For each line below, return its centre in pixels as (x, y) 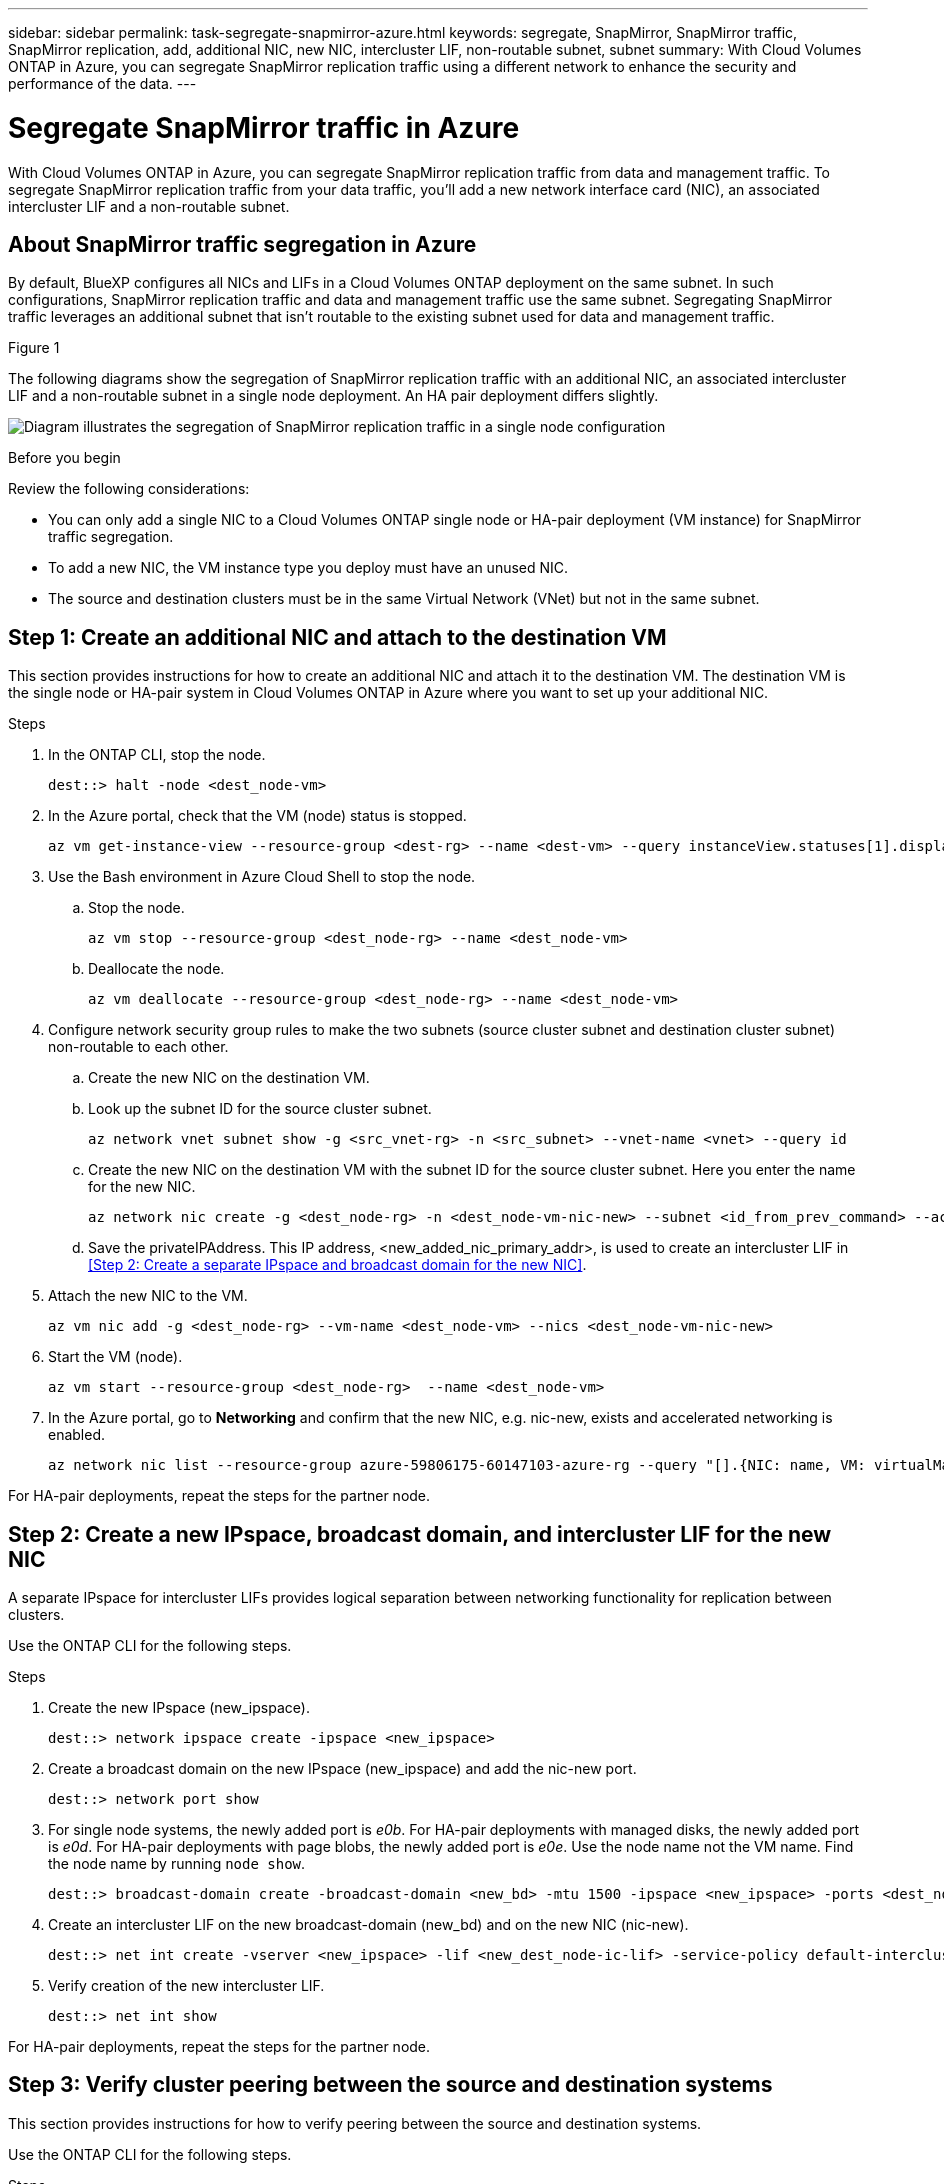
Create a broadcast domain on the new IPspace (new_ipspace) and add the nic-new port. (342, 1769)
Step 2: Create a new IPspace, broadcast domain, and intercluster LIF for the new (420, 1534)
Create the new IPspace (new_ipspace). (179, 1708)
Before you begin (64, 458)
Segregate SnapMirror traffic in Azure (264, 127)
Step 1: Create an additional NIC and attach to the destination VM (337, 637)
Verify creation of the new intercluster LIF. (186, 1986)
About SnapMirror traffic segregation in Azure (242, 244)
